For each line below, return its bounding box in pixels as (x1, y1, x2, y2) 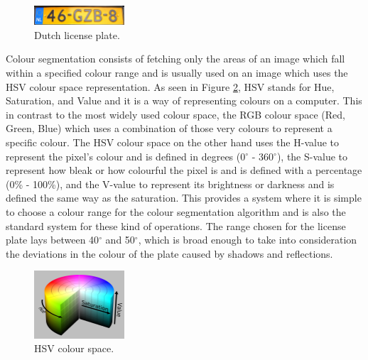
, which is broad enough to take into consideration (138, 232, 357, 247)
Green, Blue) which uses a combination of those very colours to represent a (6, 121, 332, 136)
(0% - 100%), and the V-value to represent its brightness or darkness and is (6, 176, 335, 191)
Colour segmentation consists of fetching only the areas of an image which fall (6, 51, 345, 66)
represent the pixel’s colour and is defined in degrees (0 (6, 148, 246, 163)
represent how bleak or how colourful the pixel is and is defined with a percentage (6, 163, 362, 178)
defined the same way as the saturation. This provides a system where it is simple (6, 190, 362, 205)
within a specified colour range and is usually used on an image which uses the (6, 65, 348, 80)
